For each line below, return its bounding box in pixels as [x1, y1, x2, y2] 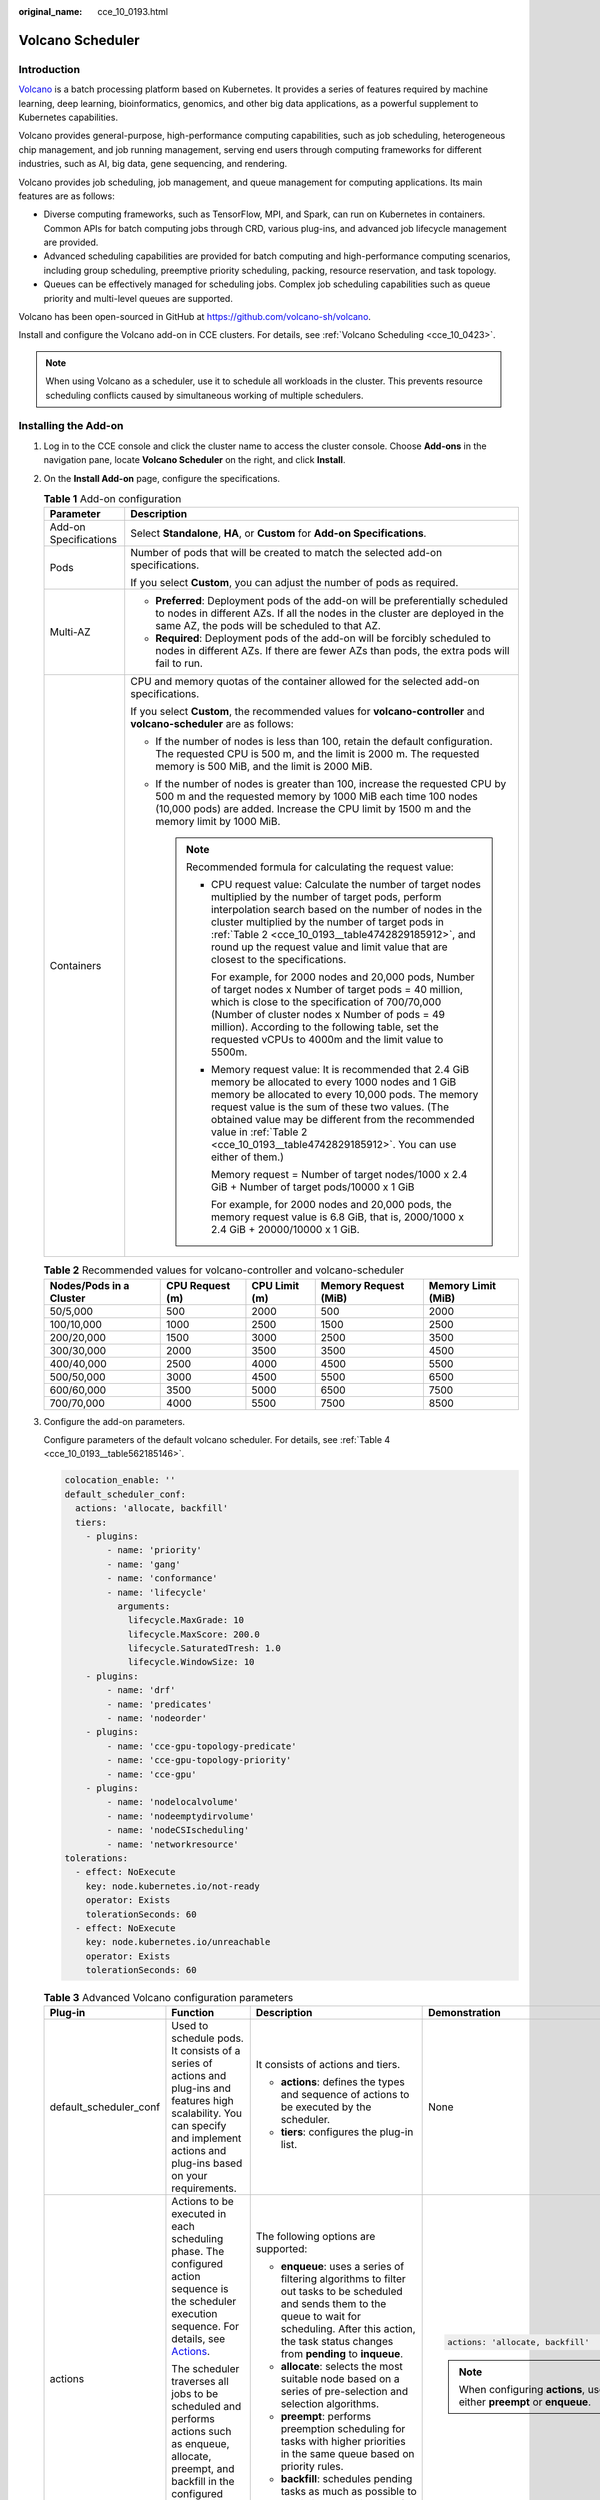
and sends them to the [280, 2297, 387, 2311]
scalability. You [171, 2106, 242, 2120]
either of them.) [210, 1150, 285, 1164]
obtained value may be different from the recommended [210, 1113, 475, 1127]
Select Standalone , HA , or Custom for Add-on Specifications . [130, 526, 427, 540]
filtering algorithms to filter [280, 2272, 407, 2286]
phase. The [171, 2245, 225, 2259]
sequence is [171, 2282, 229, 2296]
